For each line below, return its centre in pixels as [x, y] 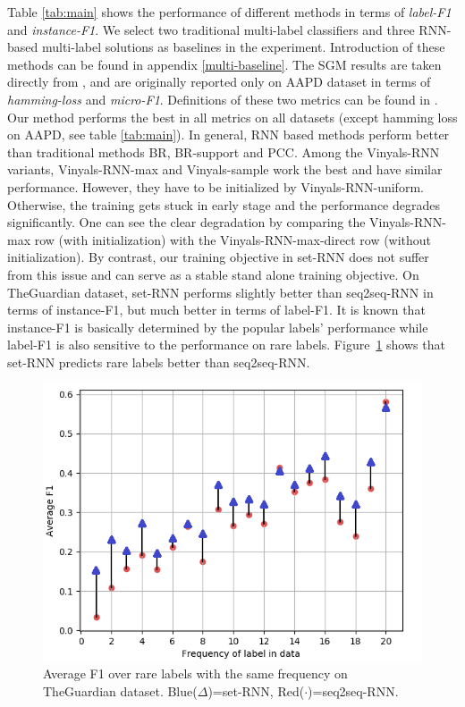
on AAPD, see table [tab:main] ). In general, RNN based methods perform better [228, 135]
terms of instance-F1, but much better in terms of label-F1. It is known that [216, 310]
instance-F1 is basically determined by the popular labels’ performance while [218, 327]
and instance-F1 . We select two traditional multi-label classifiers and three [211, 29]
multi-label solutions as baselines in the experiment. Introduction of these [243, 47]
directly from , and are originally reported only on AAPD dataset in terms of [219, 82]
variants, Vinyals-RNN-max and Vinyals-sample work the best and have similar [225, 169]
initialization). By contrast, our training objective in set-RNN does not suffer [218, 257]
